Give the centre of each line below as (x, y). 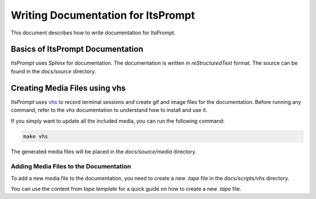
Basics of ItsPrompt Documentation (77, 49)
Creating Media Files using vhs (68, 88)
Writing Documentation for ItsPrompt (103, 15)
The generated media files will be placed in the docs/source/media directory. (104, 151)
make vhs (36, 136)
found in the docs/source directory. (54, 71)
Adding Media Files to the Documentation (71, 166)
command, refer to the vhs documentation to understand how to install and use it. (109, 110)
